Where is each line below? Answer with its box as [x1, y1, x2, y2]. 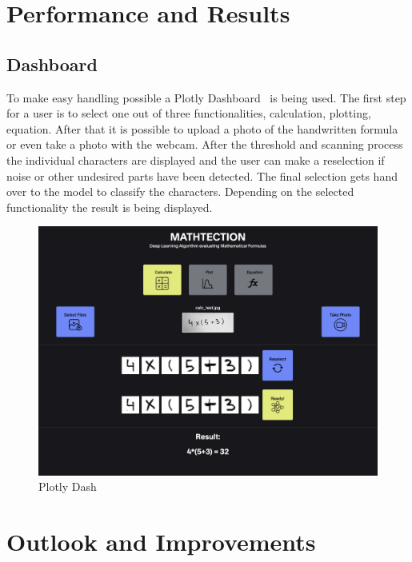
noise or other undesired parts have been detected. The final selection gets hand [6, 167, 398, 184]
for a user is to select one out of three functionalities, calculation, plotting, [6, 105, 371, 122]
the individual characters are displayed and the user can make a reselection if [6, 151, 385, 168]
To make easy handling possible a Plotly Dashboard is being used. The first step [6, 89, 406, 106]
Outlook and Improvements [6, 525, 316, 558]
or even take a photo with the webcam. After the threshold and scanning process [6, 136, 403, 153]
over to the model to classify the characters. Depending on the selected [6, 183, 354, 200]
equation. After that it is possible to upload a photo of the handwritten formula [6, 120, 398, 137]
